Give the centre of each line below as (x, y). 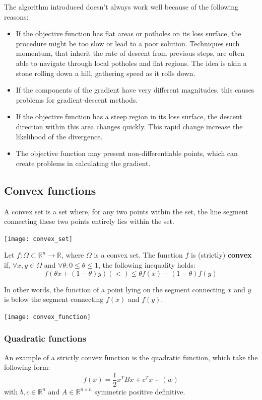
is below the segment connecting (54, 299)
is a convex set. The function (138, 255)
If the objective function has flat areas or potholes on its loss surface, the (128, 33)
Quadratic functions (45, 338)
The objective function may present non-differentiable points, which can (127, 153)
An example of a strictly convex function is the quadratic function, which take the (131, 357)
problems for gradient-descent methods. (77, 99)
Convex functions (50, 190)
